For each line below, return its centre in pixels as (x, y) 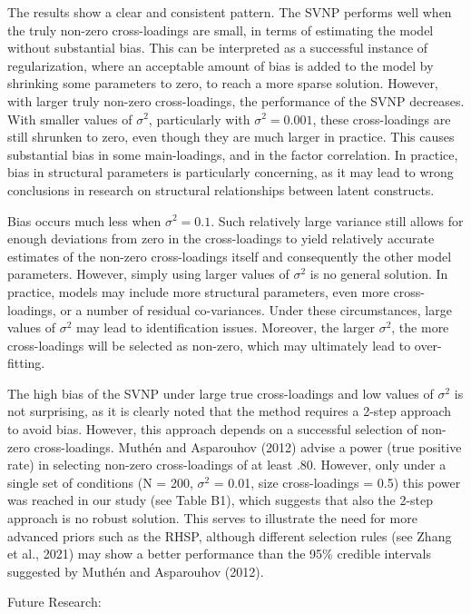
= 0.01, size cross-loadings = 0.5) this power (337, 482)
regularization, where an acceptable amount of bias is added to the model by (221, 65)
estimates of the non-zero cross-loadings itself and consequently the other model (230, 256)
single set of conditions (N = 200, (100, 482)
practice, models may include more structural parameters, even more (198, 291)
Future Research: (54, 602)
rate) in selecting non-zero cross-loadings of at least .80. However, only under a (227, 465)
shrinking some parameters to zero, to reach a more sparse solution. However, (223, 83)
